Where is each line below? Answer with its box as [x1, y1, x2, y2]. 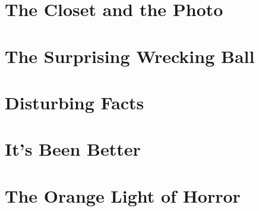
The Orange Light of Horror [5, 183, 241, 207]
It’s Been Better [5, 137, 141, 161]
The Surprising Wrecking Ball [5, 43, 255, 68]
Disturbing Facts [5, 90, 144, 114]
